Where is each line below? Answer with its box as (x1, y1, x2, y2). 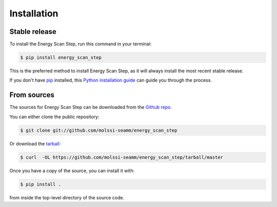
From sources (9, 90, 55, 100)
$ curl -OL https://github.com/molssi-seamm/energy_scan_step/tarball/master (20, 154, 223, 160)
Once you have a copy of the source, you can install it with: (9, 167, 135, 174)
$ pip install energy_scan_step (20, 54, 102, 61)
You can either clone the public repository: (9, 114, 100, 120)
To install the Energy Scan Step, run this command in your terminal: (9, 41, 152, 47)
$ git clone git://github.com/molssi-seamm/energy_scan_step (20, 127, 177, 133)
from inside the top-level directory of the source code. (9, 194, 125, 200)
